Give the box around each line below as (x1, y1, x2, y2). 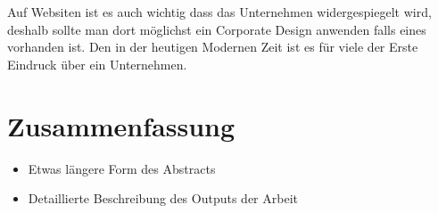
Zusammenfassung (7, 107, 236, 143)
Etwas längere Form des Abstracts (28, 159, 216, 177)
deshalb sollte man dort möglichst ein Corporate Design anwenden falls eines (7, 20, 426, 38)
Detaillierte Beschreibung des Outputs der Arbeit (28, 189, 298, 208)
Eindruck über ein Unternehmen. (7, 54, 187, 73)
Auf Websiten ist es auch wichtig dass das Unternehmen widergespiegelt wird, (7, 3, 432, 20)
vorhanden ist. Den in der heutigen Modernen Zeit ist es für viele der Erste (7, 37, 418, 56)
